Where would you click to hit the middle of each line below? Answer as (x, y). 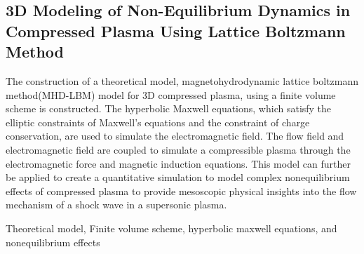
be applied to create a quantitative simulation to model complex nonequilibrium (178, 177)
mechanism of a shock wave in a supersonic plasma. (116, 205)
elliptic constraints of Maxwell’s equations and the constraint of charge (158, 122)
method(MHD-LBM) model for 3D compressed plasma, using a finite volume (171, 94)
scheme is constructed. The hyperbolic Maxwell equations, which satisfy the (169, 108)
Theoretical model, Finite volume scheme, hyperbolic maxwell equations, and (171, 228)
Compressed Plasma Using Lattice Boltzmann (176, 31)
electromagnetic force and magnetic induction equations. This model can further (178, 163)
